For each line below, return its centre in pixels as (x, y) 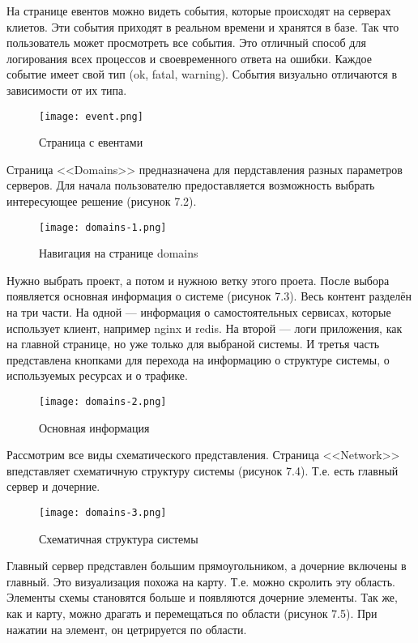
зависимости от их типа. (67, 89)
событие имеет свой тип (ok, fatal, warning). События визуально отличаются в (202, 74)
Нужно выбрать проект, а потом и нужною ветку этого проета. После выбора (198, 280)
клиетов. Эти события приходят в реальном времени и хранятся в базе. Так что (203, 26)
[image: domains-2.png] (103, 402)
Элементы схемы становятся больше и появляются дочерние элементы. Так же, (202, 597)
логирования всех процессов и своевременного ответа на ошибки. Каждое (190, 58)
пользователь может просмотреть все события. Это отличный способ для (186, 43)
